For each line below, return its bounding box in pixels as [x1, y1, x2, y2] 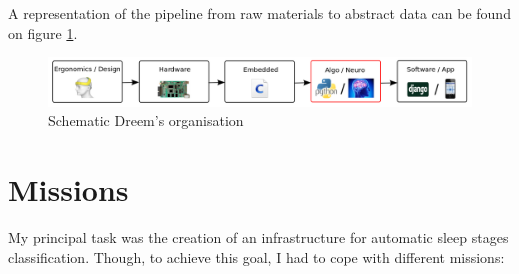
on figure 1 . [8, 22, 78, 43]
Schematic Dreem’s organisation [48, 110, 244, 131]
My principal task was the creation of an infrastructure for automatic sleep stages [8, 227, 509, 248]
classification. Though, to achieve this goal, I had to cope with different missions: [8, 246, 505, 267]
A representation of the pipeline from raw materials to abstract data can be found [8, 3, 511, 23]
